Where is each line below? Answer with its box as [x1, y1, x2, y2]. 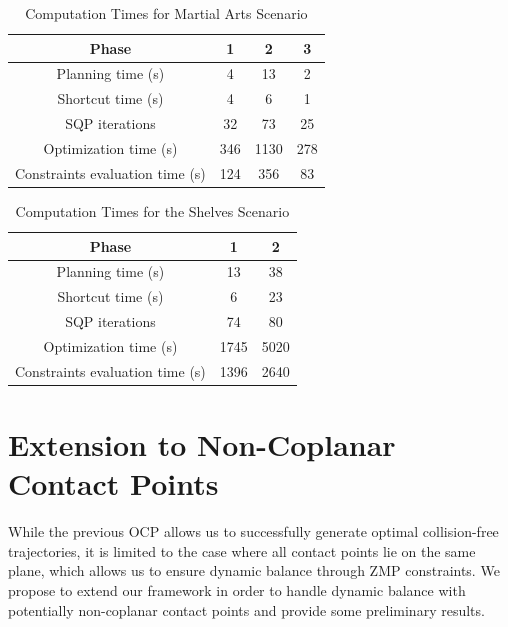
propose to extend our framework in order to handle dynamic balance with [8, 579, 466, 600]
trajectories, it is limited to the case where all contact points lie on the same [8, 540, 476, 561]
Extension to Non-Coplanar [8, 424, 396, 464]
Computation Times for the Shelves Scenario [15, 200, 290, 221]
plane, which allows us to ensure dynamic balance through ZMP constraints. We [8, 560, 500, 581]
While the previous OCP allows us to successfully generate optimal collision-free [8, 521, 499, 542]
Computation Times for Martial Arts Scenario [25, 3, 308, 23]
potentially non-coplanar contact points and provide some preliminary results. [8, 599, 485, 620]
